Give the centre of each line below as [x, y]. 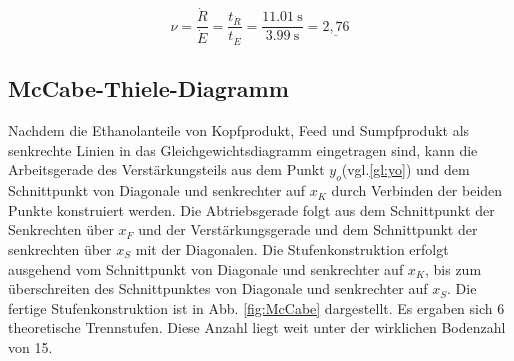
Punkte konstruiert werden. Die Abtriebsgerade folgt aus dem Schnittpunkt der [251, 209]
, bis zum [453, 268]
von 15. [30, 346]
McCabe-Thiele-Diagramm [148, 88]
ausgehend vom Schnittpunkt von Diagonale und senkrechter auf [206, 268]
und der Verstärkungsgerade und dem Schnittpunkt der [308, 229]
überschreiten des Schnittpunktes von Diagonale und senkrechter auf [218, 288]
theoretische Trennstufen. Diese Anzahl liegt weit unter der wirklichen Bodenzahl [257, 327]
